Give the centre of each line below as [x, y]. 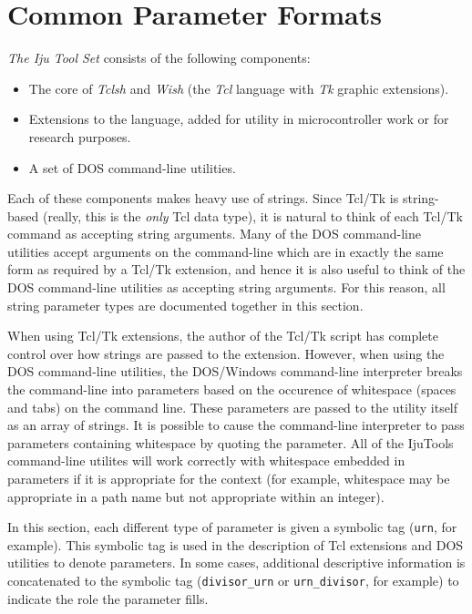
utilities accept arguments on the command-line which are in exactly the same [226, 251]
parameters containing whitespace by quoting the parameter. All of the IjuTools [231, 442]
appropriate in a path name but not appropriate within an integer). [196, 496]
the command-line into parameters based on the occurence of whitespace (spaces [232, 389]
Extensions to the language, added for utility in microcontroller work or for [239, 119]
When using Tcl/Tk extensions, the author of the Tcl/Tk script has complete [223, 336]
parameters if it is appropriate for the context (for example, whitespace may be [229, 478]
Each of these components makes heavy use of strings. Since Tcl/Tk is [203, 198]
